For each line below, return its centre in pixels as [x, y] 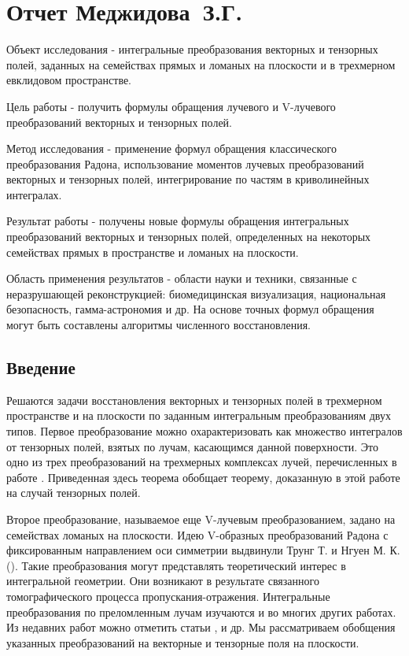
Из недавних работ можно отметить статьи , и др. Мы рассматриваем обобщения [201, 627]
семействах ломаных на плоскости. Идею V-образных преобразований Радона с [197, 534]
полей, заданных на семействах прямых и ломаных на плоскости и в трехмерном [201, 64]
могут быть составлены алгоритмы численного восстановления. [159, 325]
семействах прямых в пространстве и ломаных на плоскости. [153, 252]
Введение [41, 367]
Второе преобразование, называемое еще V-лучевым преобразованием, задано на [201, 519]
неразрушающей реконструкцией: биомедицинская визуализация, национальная [196, 293]
